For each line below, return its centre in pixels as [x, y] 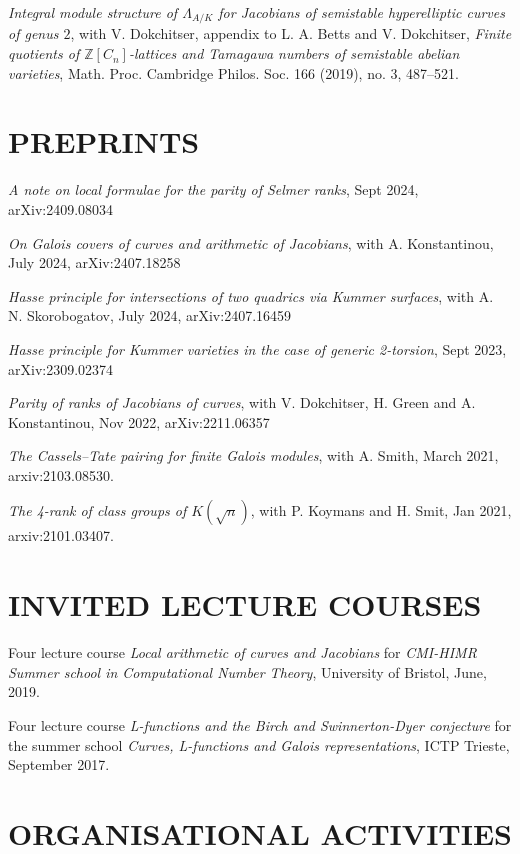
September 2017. [59, 764]
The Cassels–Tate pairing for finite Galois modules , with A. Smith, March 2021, [253, 455]
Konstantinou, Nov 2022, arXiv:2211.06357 [139, 421]
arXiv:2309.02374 [61, 368]
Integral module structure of [93, 12]
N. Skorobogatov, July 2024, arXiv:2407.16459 [150, 315]
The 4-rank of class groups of [97, 510]
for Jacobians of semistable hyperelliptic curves [361, 12]
